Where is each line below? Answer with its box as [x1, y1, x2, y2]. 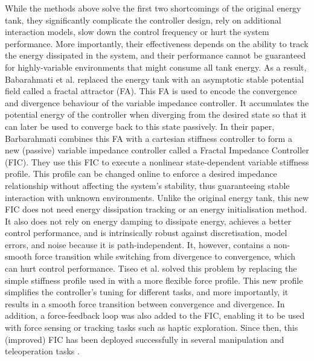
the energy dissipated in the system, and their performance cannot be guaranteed [5, 49, 306, 62]
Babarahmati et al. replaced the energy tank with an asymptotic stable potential [5, 72, 304, 85]
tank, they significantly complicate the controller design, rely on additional [5, 13, 281, 26]
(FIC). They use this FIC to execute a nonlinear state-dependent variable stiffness [5, 155, 309, 168]
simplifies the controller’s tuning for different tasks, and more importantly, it [5, 286, 289, 298]
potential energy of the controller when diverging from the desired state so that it [5, 108, 307, 121]
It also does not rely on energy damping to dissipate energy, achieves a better [5, 214, 292, 227]
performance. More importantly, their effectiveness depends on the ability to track [5, 37, 309, 50]
